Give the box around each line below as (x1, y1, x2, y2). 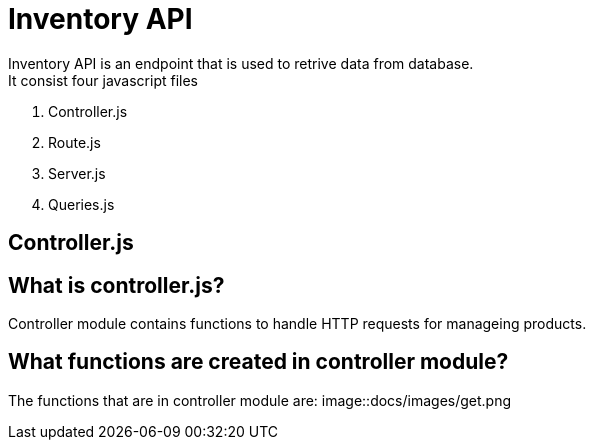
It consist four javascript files (8, 71, 198, 89)
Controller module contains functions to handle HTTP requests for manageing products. (8, 315, 587, 333)
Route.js (48, 133, 101, 151)
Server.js (48, 164, 106, 182)
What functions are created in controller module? (8, 349, 509, 375)
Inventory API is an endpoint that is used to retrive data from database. (8, 54, 474, 72)
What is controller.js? (8, 272, 225, 298)
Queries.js (48, 195, 115, 213)
